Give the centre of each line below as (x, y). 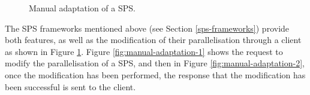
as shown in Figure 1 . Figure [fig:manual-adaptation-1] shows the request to (144, 51)
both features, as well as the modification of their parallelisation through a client (153, 40)
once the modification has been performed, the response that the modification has (155, 74)
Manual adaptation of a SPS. (82, 8)
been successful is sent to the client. (70, 86)
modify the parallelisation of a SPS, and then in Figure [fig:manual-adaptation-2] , (155, 63)
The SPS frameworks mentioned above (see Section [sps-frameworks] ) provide (147, 28)
